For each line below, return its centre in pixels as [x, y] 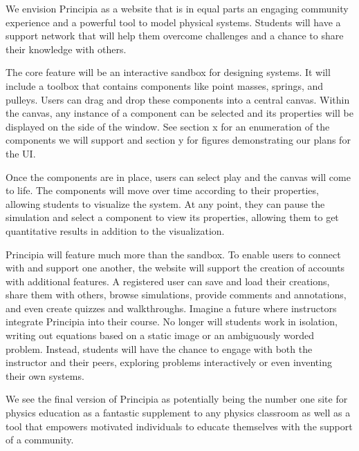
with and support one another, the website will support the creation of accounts [175, 268]
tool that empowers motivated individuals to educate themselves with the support [179, 426]
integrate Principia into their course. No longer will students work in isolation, [172, 322]
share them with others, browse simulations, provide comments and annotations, [176, 295]
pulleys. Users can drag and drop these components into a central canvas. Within [178, 99]
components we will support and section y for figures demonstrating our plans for [178, 140]
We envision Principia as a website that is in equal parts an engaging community [177, 8]
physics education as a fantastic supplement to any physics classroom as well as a [178, 413]
